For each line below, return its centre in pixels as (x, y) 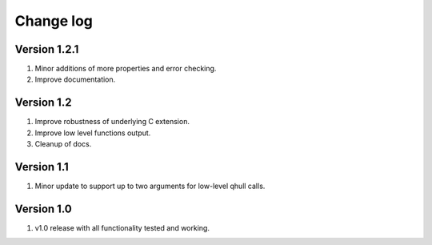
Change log (54, 21)
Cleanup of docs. (63, 144)
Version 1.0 (43, 209)
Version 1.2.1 (47, 49)
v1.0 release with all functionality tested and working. (122, 227)
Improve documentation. (75, 79)
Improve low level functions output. (93, 133)
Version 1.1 (42, 167)
